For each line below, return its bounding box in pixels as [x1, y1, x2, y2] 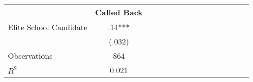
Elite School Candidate [8, 21, 88, 33]
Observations [8, 50, 53, 61]
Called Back [95, 6, 143, 18]
